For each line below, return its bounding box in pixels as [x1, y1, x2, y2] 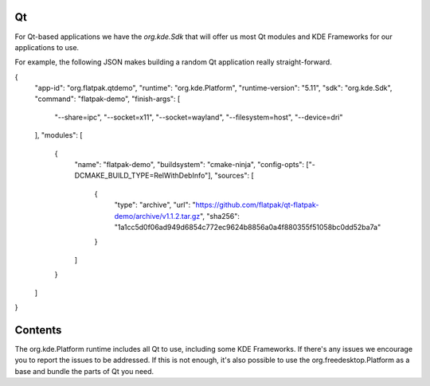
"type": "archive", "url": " [114, 200, 196, 210]
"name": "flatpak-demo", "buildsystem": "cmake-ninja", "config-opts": [74, 160, 305, 170]
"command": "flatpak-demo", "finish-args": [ [34, 94, 181, 103]
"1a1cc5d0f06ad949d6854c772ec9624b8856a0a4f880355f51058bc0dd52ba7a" [114, 222, 381, 232]
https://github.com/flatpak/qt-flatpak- [195, 200, 319, 210]
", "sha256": [199, 211, 240, 220]
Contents [14, 323, 62, 337]
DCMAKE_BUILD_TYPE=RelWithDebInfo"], [74, 171, 213, 181]
